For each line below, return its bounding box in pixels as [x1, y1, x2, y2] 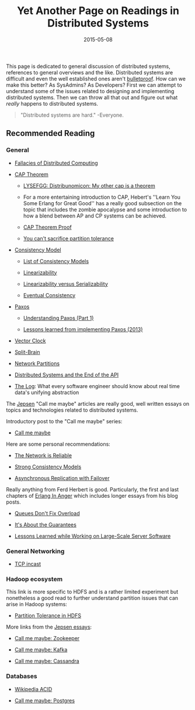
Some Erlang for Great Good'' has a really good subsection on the [23, 199, 182, 206]
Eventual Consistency [23, 291, 76, 298]
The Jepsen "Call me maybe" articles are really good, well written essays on [6, 400, 190, 407]
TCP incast [14, 560, 41, 567]
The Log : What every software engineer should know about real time [14, 382, 180, 389]
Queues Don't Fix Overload [14, 509, 80, 517]
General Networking [6, 547, 65, 555]
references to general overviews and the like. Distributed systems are [6, 69, 173, 76]
